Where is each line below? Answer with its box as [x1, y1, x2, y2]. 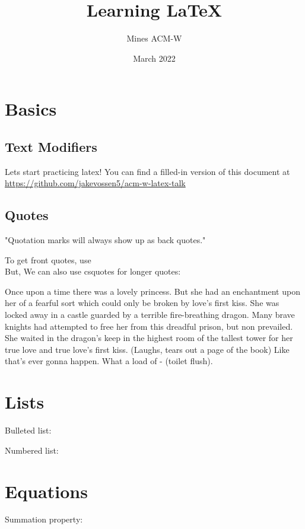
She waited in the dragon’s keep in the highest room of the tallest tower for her [5, 332, 293, 344]
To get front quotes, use [5, 253, 91, 266]
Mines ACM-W [126, 32, 182, 44]
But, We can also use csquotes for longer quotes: [5, 265, 181, 278]
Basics [5, 97, 57, 121]
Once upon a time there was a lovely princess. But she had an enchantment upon [5, 285, 300, 297]
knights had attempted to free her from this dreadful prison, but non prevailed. [5, 320, 293, 332]
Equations [5, 479, 88, 503]
